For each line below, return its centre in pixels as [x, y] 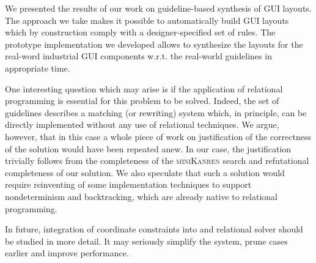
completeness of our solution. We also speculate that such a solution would [145, 172]
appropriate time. [38, 68]
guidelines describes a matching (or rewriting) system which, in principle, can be [156, 112]
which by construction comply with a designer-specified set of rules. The [140, 32]
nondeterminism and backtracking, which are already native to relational [141, 196]
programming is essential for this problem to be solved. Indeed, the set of [142, 101]
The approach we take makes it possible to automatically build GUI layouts [147, 20]
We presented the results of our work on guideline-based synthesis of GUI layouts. [158, 8]
